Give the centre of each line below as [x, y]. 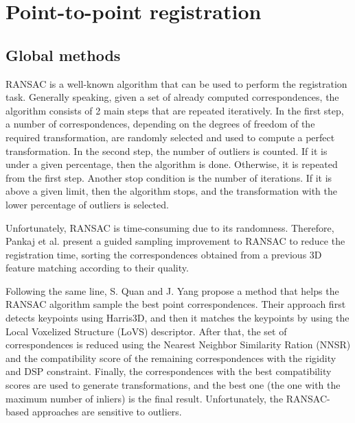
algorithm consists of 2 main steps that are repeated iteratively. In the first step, [175, 110]
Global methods [63, 55]
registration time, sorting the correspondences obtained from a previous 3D [164, 254]
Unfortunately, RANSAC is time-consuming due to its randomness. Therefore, [170, 227]
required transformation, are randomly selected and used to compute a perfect [170, 137]
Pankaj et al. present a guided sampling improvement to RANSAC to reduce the [175, 241]
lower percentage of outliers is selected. [87, 204]
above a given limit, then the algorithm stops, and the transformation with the [171, 191]
